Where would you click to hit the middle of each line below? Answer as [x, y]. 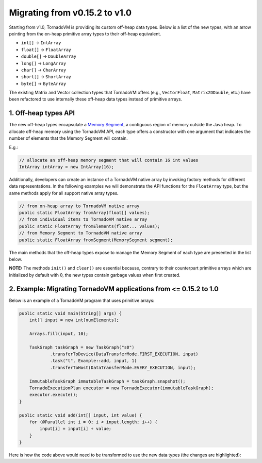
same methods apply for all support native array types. [64, 193]
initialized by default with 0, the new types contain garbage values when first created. [95, 275]
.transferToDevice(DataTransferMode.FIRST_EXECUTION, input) [124, 354]
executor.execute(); [54, 395]
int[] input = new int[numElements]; [74, 320]
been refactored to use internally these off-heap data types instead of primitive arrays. [96, 99]
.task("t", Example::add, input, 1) [93, 361]
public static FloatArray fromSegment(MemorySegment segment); [96, 240]
